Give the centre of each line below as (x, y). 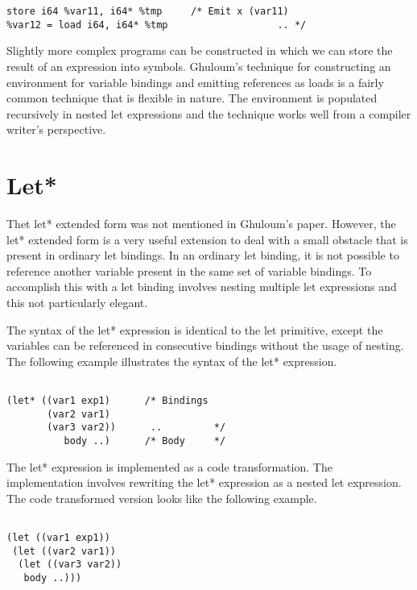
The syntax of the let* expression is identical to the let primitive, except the (195, 329)
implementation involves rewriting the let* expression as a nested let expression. (204, 482)
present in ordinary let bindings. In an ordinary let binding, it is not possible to (203, 255)
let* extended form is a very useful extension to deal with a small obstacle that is (207, 239)
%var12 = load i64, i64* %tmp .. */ (157, 25)
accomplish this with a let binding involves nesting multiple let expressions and (202, 287)
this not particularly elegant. (77, 302)
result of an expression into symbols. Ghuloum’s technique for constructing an (199, 66)
